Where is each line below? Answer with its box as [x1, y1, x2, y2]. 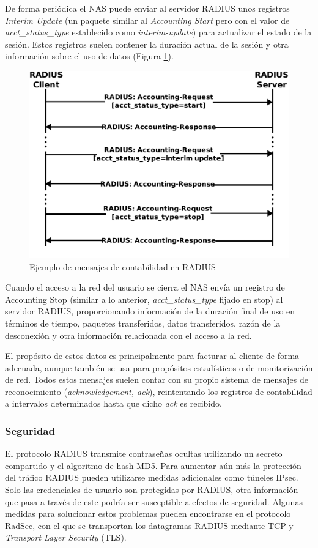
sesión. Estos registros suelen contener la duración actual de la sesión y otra [5, 37, 289, 50]
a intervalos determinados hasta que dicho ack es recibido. [5, 397, 222, 410]
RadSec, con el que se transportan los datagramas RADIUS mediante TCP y [5, 519, 294, 531]
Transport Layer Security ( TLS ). [5, 531, 127, 544]
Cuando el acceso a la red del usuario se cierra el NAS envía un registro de [5, 281, 285, 294]
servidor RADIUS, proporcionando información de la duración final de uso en [5, 305, 295, 317]
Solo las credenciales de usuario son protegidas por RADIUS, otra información [5, 483, 298, 496]
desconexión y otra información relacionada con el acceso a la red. [5, 328, 252, 341]
